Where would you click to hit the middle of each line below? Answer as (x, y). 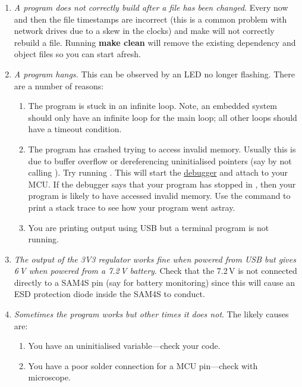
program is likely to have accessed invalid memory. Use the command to (159, 196)
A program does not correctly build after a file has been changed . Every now (151, 7)
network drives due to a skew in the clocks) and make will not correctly (144, 31)
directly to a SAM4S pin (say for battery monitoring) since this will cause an (155, 282)
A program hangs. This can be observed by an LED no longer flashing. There (155, 74)
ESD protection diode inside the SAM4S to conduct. (109, 294)
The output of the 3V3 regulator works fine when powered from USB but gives (155, 259)
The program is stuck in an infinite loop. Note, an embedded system (153, 106)
